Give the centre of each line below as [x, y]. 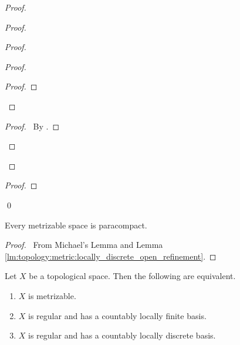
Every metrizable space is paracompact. [76, 225]
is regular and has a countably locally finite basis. [117, 315]
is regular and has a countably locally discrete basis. [122, 335]
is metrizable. [52, 295]
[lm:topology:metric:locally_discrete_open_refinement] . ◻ [111, 256]
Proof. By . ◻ [32, 126]
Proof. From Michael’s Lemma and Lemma [84, 245]
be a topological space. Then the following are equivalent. [132, 276]
